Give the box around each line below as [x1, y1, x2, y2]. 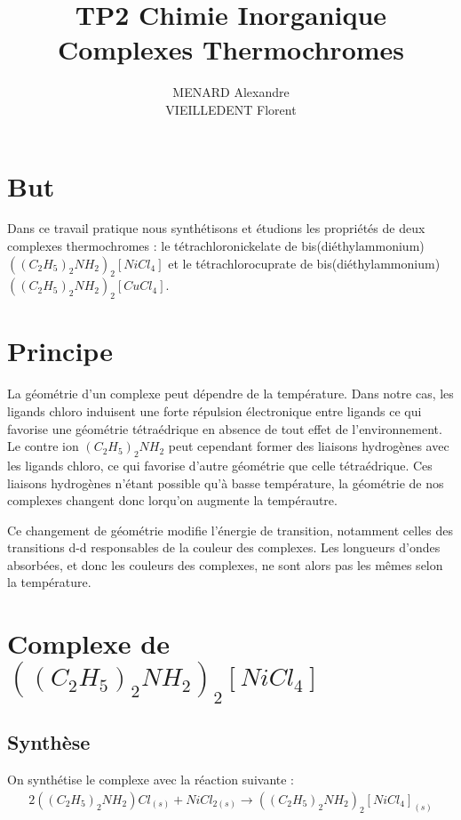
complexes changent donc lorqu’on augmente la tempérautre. [7, 491, 338, 510]
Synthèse [7, 728, 91, 756]
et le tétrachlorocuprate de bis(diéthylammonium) [168, 253, 441, 272]
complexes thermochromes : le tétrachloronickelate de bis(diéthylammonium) [7, 237, 425, 255]
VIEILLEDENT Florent [165, 100, 297, 118]
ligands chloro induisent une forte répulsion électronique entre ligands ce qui [7, 401, 422, 420]
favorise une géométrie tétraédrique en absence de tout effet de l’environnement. [7, 419, 442, 438]
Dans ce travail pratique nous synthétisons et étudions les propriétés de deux [7, 219, 425, 237]
